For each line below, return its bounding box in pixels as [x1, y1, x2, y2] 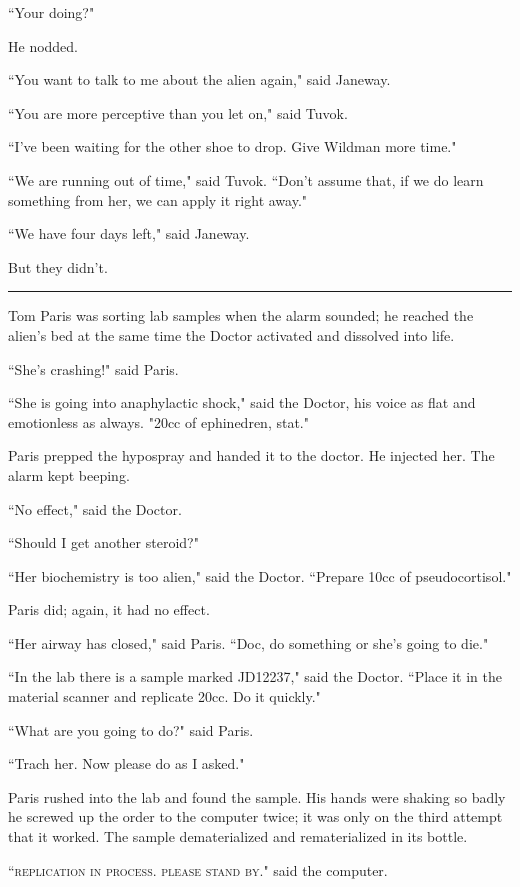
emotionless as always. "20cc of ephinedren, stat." [8, 411, 309, 432]
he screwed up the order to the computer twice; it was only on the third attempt [8, 806, 503, 827]
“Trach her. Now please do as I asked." [8, 753, 245, 774]
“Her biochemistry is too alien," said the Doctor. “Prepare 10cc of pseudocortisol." [8, 565, 512, 586]
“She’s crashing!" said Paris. [8, 358, 179, 379]
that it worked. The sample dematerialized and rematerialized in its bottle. [8, 826, 468, 847]
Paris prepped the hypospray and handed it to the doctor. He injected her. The [8, 445, 495, 466]
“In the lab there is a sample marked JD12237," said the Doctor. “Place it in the [8, 666, 502, 687]
